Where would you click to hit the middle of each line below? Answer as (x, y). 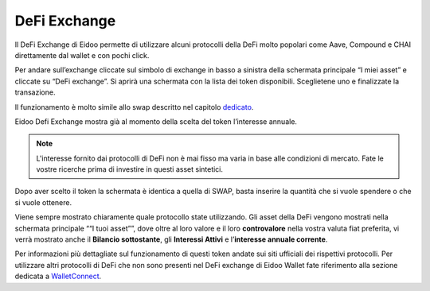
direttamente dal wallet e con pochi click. (82, 55)
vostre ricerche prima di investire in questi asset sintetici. (129, 169)
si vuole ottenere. (43, 202)
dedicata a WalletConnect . (58, 276)
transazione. (35, 92)
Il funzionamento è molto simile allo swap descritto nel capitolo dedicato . (134, 107)
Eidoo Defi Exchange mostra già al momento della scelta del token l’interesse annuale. (156, 121)
